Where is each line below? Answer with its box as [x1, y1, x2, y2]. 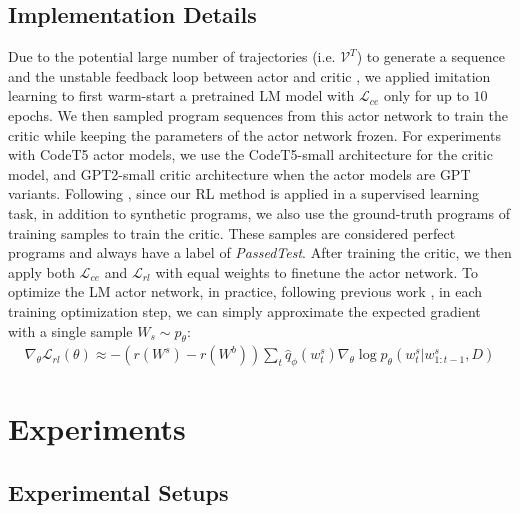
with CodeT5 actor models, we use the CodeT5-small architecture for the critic [8, 144, 493, 165]
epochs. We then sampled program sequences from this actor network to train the [8, 104, 508, 125]
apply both [8, 261, 75, 282]
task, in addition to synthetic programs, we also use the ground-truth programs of [8, 202, 510, 223]
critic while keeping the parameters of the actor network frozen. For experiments [8, 124, 501, 145]
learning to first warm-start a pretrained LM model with [8, 85, 355, 106]
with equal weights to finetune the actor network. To [155, 261, 478, 282]
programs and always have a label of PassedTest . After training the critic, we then [8, 242, 512, 263]
